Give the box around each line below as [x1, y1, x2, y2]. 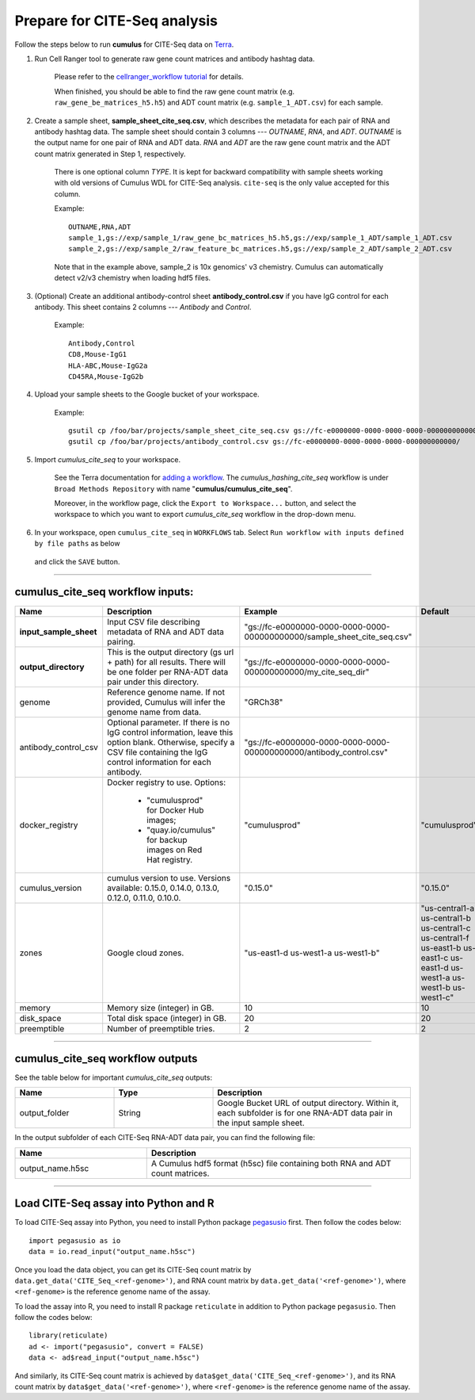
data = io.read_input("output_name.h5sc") [28, 1247, 196, 1257]
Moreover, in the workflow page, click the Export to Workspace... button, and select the [54, 499, 356, 508]
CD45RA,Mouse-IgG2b [68, 372, 144, 381]
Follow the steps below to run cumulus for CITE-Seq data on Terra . [14, 40, 234, 49]
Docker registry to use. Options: [107, 777, 226, 788]
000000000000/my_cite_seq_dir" [244, 666, 370, 677]
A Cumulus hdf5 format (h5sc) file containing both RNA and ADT [150, 1157, 392, 1169]
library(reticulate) [28, 1331, 108, 1340]
